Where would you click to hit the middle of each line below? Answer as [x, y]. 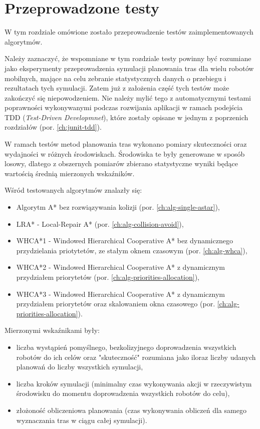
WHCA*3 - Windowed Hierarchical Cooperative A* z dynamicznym [121, 294]
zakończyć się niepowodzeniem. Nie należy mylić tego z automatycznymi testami [128, 97]
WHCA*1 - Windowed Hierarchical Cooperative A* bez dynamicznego [124, 241]
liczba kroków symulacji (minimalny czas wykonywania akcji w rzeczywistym [134, 383]
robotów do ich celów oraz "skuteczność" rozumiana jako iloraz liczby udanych [136, 357]
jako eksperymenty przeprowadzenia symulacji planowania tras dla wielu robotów [129, 68]
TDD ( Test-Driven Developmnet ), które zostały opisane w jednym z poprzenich [126, 117]
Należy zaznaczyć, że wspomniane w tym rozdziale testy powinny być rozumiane [128, 58]
